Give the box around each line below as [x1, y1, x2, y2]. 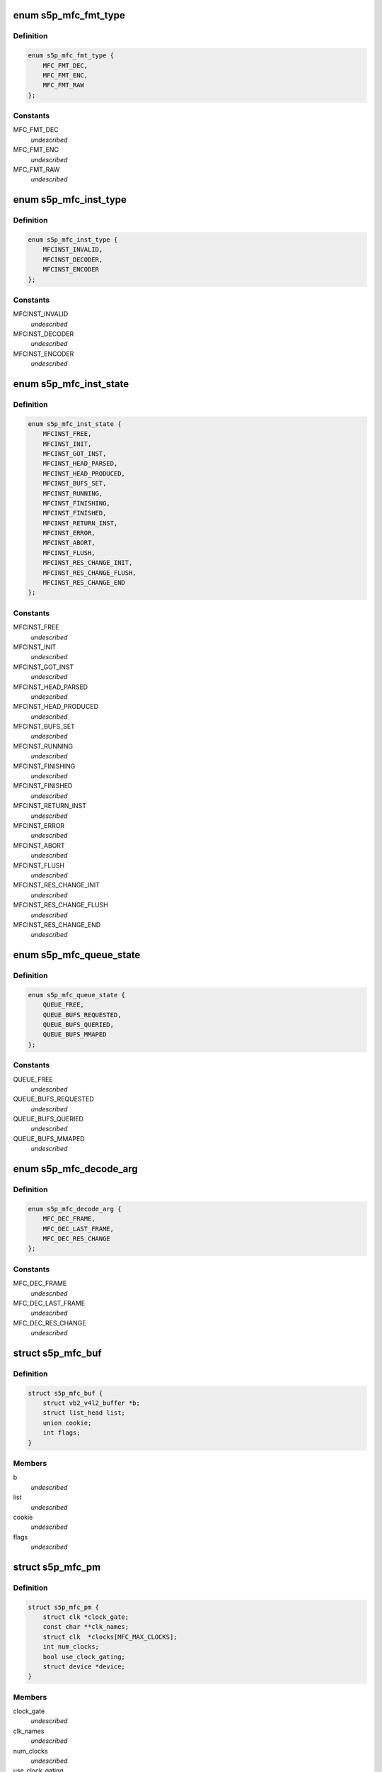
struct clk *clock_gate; [42, 1613, 129, 1621]
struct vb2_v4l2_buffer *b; [42, 1399, 141, 1407]
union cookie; [42, 1418, 92, 1427]
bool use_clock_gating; [42, 1652, 125, 1661]
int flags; [42, 1429, 81, 1437]
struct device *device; [42, 1662, 125, 1671]
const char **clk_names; [42, 1623, 129, 1631]
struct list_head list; [42, 1409, 125, 1417]
